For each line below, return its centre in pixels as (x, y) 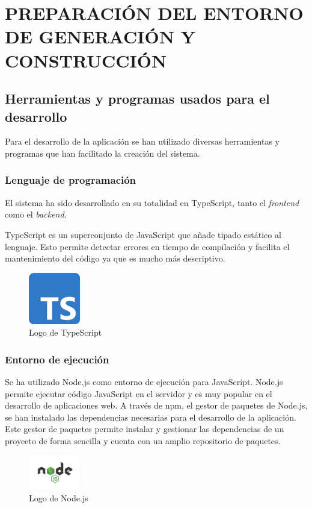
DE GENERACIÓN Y (100, 36)
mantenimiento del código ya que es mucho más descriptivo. (115, 258)
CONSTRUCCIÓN (86, 60)
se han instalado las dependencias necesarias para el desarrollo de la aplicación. (151, 417)
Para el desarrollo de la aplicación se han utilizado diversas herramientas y (142, 141)
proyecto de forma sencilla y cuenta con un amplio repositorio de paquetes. (143, 440)
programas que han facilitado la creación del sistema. (102, 153)
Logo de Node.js (59, 497)
